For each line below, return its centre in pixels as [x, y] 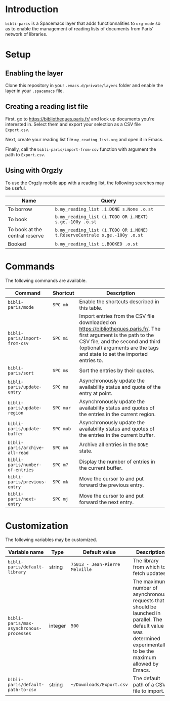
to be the [143, 651]
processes [19, 633]
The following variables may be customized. [51, 540]
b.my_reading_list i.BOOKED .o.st [96, 244]
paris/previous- [27, 482]
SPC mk [60, 482]
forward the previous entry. [112, 485]
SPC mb [60, 304]
